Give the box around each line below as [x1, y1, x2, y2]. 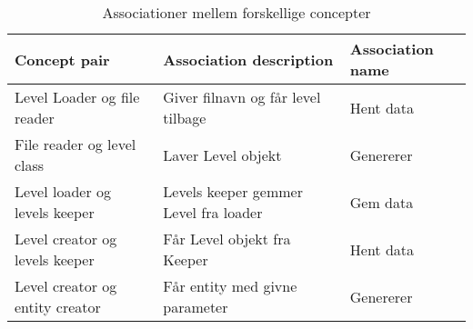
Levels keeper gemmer [163, 181, 303, 202]
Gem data [349, 191, 414, 213]
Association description [163, 48, 334, 70]
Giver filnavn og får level [163, 86, 321, 107]
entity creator [15, 296, 101, 317]
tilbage [163, 107, 206, 128]
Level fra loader [163, 202, 263, 223]
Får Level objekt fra [163, 228, 291, 249]
